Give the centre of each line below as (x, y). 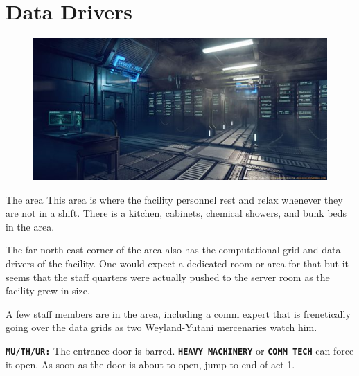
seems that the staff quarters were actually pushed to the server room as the (168, 277)
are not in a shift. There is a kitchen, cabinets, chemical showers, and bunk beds (176, 213)
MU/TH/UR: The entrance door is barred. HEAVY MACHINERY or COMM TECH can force (180, 350)
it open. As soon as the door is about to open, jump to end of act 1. (150, 364)
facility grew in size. (48, 290)
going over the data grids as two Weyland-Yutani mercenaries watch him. (161, 327)
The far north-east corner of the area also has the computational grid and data (173, 250)
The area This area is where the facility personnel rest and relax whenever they (174, 199)
